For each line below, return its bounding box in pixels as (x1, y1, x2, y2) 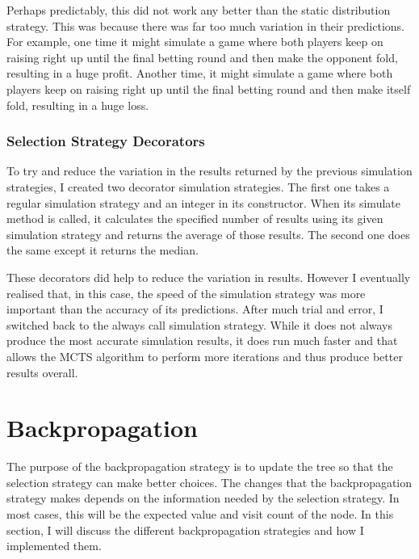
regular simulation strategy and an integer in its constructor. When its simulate (6, 194, 400, 211)
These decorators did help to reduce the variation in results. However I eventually (6, 268, 411, 285)
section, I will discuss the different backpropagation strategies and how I (6, 521, 364, 538)
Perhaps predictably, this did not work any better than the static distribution (6, 2, 391, 18)
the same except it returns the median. (6, 242, 199, 258)
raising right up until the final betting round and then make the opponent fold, (6, 48, 398, 65)
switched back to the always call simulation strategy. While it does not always (6, 316, 393, 333)
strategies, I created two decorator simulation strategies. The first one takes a (6, 178, 390, 195)
